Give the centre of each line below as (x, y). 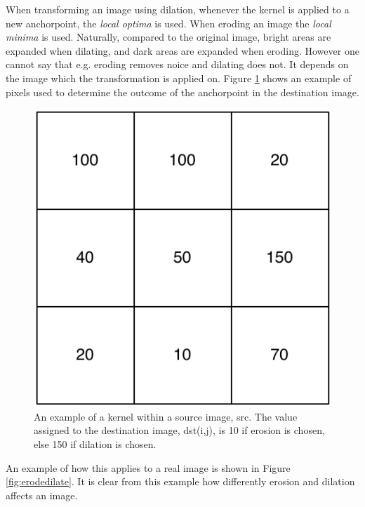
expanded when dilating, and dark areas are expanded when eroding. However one (182, 50)
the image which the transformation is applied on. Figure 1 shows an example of (179, 78)
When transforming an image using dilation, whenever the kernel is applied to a (178, 9)
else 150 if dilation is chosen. (95, 443)
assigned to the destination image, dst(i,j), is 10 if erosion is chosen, (179, 430)
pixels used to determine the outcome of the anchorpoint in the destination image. (182, 92)
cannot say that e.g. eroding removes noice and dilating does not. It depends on (177, 64)
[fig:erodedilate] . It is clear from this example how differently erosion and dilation (180, 481)
